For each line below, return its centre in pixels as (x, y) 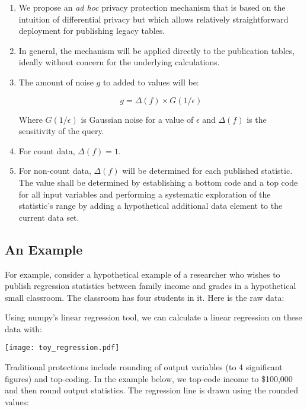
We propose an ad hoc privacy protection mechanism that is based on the (152, 7)
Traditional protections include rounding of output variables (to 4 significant (144, 367)
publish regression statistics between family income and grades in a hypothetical (151, 286)
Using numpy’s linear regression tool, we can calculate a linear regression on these (153, 317)
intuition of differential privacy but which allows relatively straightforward (153, 19)
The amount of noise (56, 82)
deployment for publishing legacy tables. (92, 31)
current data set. (49, 217)
